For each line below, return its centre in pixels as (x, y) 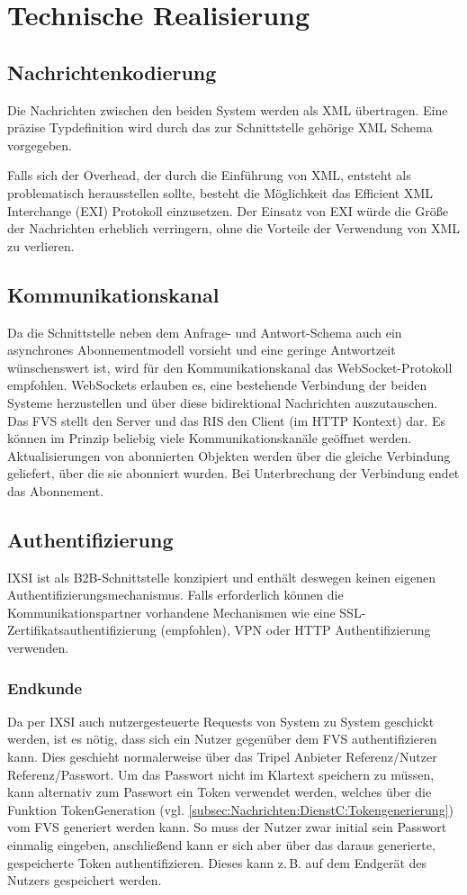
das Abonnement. (56, 490)
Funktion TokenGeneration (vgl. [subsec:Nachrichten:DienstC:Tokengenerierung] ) (231, 809)
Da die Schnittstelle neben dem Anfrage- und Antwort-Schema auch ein (205, 332)
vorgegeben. (40, 145)
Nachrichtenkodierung (112, 72)
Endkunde (45, 687)
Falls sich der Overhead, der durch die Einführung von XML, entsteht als (209, 175)
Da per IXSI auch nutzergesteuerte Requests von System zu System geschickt (221, 721)
